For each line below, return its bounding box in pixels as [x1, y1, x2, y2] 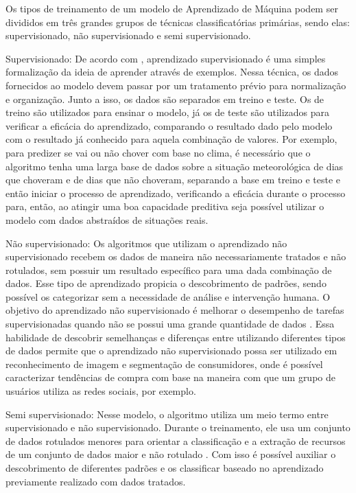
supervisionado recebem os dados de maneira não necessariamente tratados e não [5, 249, 346, 264]
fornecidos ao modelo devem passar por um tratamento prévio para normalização [5, 78, 346, 92]
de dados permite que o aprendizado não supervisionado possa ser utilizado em [5, 343, 337, 358]
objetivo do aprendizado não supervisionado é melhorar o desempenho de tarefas [5, 303, 344, 317]
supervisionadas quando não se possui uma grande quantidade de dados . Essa [5, 317, 335, 331]
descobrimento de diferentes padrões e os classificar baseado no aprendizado [5, 461, 324, 474]
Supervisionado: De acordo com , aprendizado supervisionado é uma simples [5, 51, 326, 65]
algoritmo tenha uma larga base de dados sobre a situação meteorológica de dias [5, 159, 344, 173]
